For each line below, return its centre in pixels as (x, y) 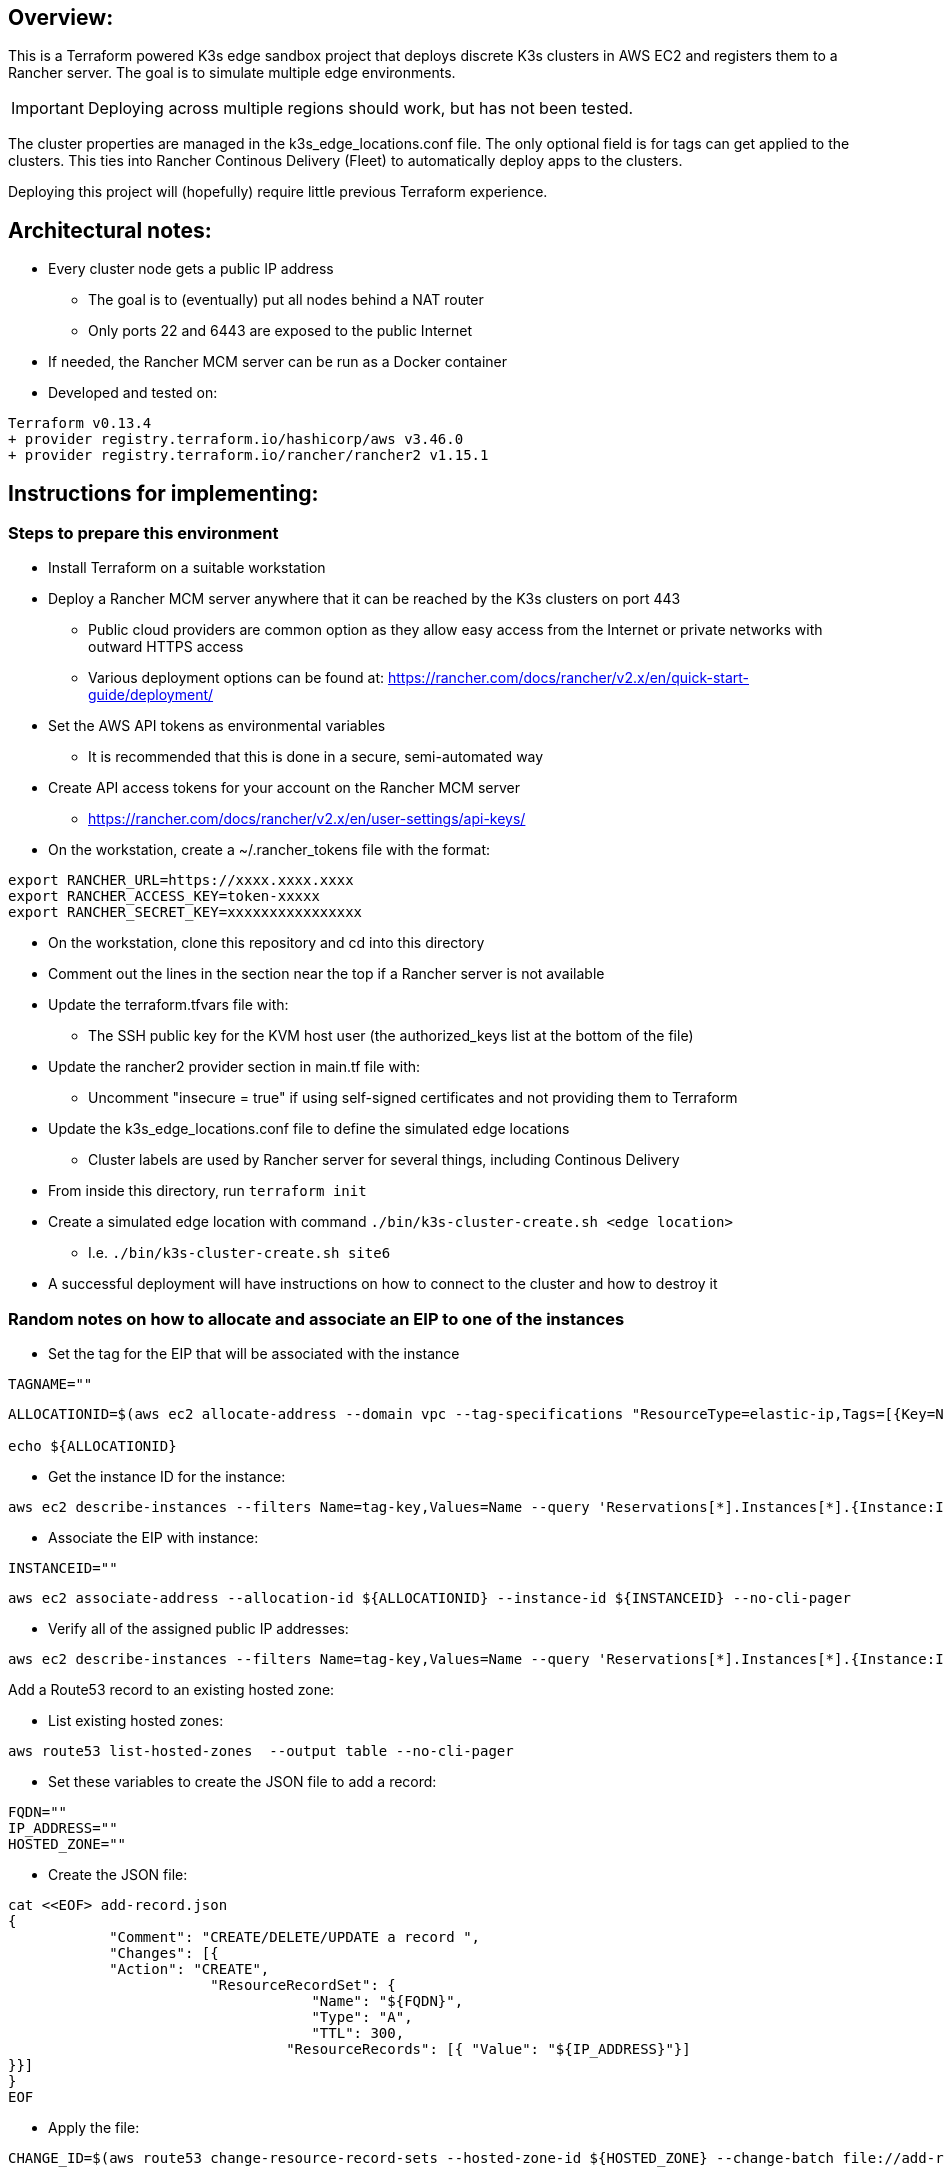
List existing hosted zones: (136, 1721)
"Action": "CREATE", (189, 1969)
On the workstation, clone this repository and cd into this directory (266, 943)
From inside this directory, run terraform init (207, 1191)
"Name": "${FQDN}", (387, 2001)
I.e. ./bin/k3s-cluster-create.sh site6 (239, 1253)
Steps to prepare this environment (143, 533)
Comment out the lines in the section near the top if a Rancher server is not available (326, 974)
